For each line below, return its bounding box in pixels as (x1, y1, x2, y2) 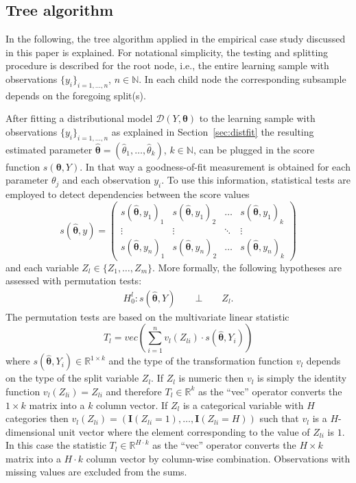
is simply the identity (257, 371, 347, 385)
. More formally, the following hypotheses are (152, 260, 342, 274)
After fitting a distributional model (5, 111, 153, 125)
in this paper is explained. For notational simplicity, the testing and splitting (5, 45, 329, 59)
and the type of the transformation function (108, 354, 294, 368)
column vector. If (96, 397, 168, 412)
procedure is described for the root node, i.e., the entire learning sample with (5, 58, 329, 73)
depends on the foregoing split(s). (5, 88, 146, 102)
